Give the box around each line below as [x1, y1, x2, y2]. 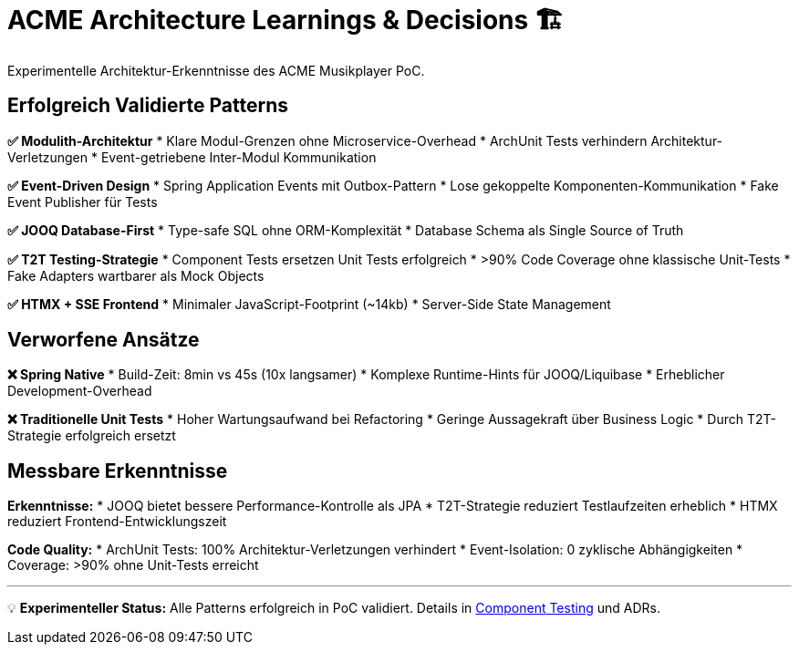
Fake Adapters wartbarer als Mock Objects [7, 267, 265, 284]
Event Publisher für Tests [7, 193, 158, 210]
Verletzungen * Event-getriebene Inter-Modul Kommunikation [7, 149, 377, 165]
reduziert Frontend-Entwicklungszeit [7, 513, 227, 530]
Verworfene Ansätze [7, 328, 200, 352]
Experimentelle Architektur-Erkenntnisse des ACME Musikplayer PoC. [7, 62, 425, 78]
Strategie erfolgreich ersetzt [7, 428, 176, 444]
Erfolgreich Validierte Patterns [7, 94, 289, 118]
